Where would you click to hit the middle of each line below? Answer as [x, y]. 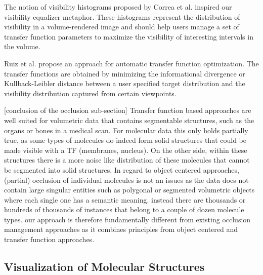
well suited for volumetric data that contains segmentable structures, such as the [129, 120]
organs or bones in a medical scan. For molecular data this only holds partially [126, 130]
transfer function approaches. [49, 239]
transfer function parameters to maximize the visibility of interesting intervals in [129, 36]
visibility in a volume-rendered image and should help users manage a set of [122, 27]
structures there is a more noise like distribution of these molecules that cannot [127, 160]
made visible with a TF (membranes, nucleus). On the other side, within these [126, 150]
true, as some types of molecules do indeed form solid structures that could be [125, 140]
